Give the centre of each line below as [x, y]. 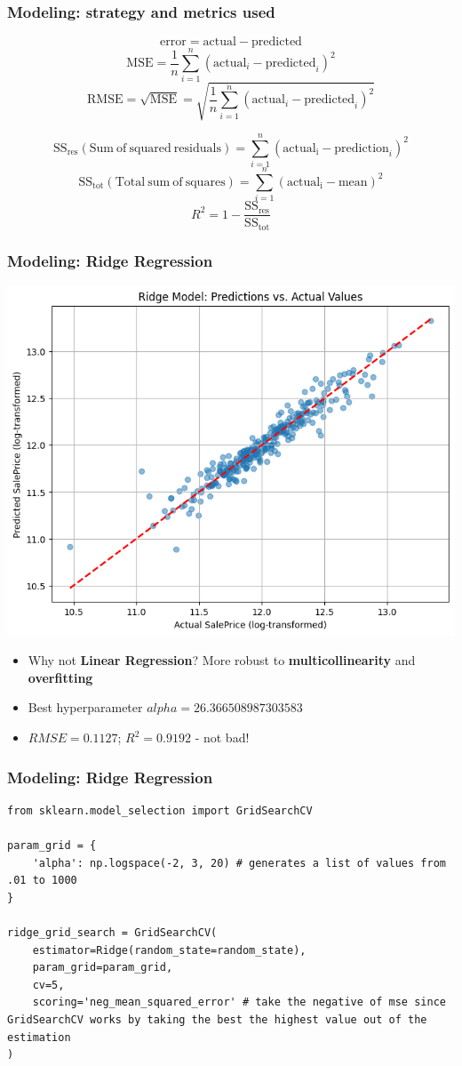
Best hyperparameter [85, 707]
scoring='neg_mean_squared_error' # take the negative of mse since [239, 1002]
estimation [39, 1037]
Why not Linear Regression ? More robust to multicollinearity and [222, 660]
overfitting [60, 677]
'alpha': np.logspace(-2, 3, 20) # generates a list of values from [239, 863]
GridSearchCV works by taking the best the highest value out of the [217, 1020]
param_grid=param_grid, [103, 968]
